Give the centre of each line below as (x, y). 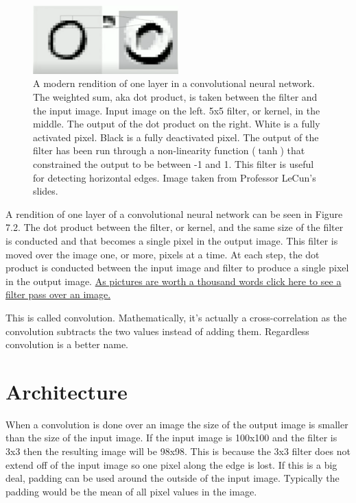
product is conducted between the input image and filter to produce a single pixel (177, 268)
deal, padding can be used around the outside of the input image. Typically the (173, 478)
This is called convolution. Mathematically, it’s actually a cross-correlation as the (176, 317)
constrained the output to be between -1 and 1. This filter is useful (174, 164)
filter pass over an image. (58, 294)
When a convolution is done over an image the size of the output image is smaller (177, 424)
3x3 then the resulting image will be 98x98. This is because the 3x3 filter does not (178, 451)
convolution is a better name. (67, 344)
